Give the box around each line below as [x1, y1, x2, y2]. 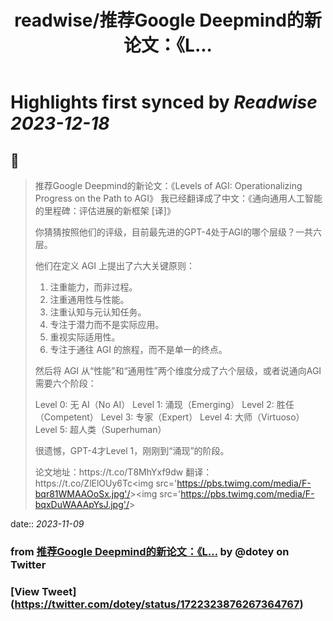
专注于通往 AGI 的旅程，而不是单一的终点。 [49, 344, 228, 355]
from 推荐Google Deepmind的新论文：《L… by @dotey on [10, 544, 290, 558]
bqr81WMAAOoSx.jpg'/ [34, 488, 131, 500]
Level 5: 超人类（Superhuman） [34, 424, 167, 435]
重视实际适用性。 [49, 331, 121, 343]
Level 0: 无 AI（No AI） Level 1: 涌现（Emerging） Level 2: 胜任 [34, 399, 295, 410]
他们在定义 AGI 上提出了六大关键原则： [34, 260, 196, 271]
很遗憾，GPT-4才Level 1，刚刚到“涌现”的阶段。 [34, 445, 230, 456]
